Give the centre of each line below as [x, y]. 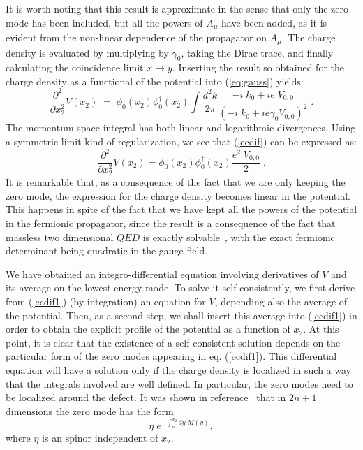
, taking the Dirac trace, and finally [257, 52]
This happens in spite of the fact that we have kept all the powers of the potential [181, 209]
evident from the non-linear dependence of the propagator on [136, 37]
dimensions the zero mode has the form [90, 411]
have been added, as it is [274, 22]
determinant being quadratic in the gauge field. [107, 251]
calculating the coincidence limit [75, 67]
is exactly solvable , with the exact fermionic [239, 237]
